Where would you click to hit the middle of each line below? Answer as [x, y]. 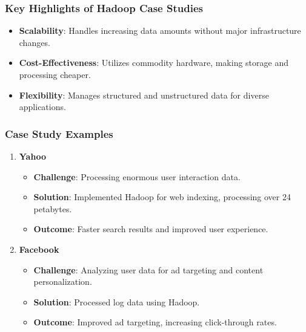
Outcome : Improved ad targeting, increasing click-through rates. [155, 322]
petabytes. [53, 208]
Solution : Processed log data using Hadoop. [117, 301]
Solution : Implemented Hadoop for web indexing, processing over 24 [162, 197]
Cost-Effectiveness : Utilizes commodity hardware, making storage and [154, 63]
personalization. [63, 282]
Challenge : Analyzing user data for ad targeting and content [148, 269]
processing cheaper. [55, 74]
